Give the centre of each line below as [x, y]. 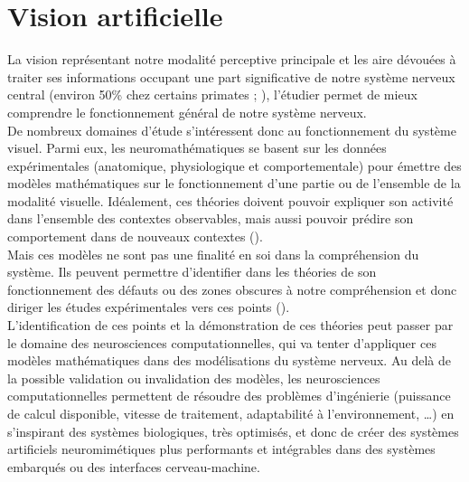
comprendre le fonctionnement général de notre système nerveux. [187, 112]
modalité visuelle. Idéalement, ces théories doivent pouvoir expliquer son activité [230, 200]
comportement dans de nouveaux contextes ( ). [135, 236]
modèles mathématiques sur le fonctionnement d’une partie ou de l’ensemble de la [234, 183]
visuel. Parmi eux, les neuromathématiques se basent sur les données [197, 148]
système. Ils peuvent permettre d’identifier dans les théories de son [192, 272]
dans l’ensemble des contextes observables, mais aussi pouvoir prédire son [211, 218]
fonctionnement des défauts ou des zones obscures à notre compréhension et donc [232, 289]
